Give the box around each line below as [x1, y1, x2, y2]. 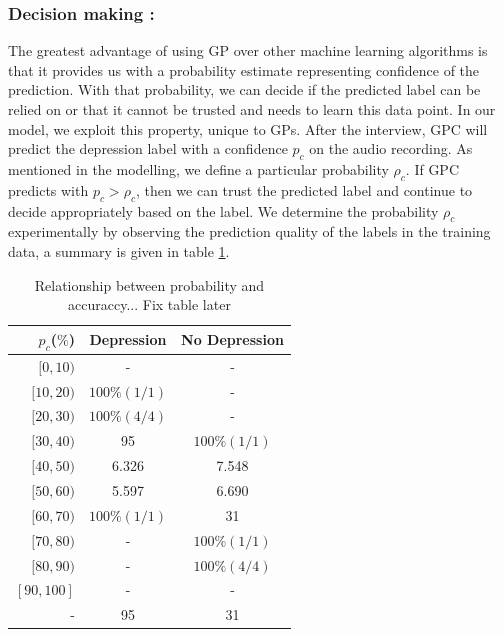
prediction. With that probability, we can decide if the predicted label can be [8, 79, 481, 100]
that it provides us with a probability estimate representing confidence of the [8, 59, 480, 80]
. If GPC [405, 158, 460, 179]
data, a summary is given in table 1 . [8, 240, 230, 261]
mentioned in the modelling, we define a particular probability [8, 158, 389, 179]
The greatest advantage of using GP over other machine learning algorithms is [8, 40, 488, 61]
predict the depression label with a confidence [8, 138, 288, 159]
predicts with [8, 179, 89, 200]
